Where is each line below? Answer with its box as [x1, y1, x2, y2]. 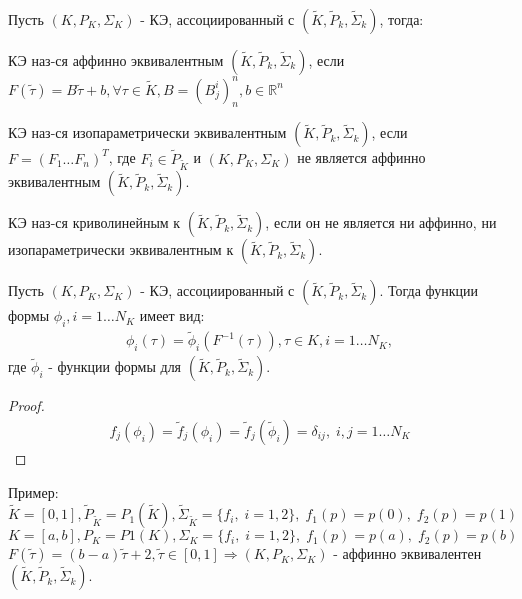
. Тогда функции [379, 280, 479, 301]
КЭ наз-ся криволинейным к [8, 212, 181, 233]
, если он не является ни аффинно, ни [265, 212, 497, 233]
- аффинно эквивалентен [333, 543, 482, 564]
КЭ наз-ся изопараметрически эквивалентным [8, 122, 287, 143]
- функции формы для [48, 356, 182, 377]
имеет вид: [139, 305, 205, 326]
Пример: [8, 481, 59, 502]
